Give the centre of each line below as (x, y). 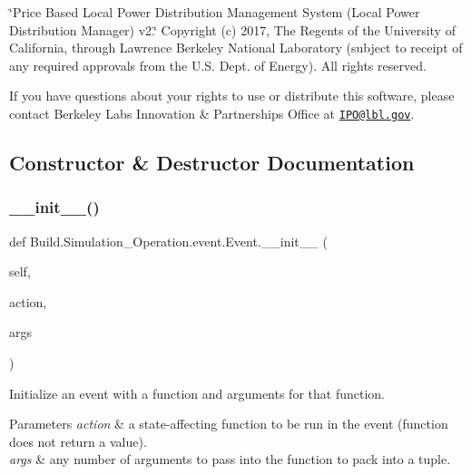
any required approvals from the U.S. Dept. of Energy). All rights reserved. (218, 65)
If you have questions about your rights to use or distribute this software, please (232, 96)
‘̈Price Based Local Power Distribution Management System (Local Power (215, 12)
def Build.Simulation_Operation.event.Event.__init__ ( (168, 241)
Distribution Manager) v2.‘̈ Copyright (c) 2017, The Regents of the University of (232, 29)
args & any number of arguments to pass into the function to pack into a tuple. (230, 459)
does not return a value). (78, 441)
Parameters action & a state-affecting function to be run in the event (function (229, 424)
